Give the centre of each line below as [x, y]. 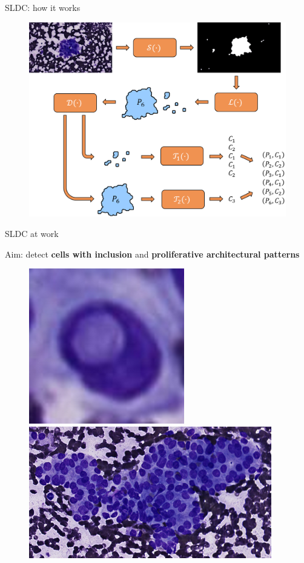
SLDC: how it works [43, 7]
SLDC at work [32, 234]
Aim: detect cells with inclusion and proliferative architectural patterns [152, 254]
